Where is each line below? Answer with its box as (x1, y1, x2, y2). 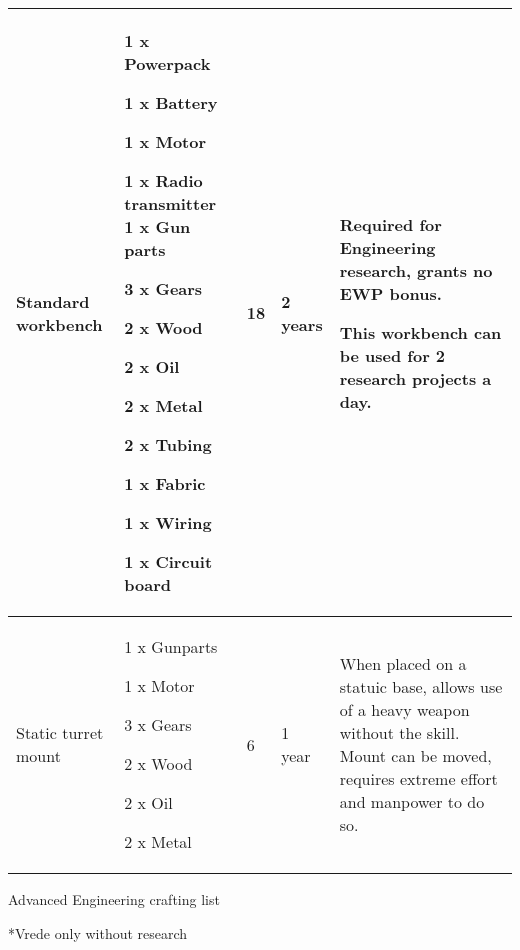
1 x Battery (124, 91, 218, 114)
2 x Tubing (124, 433, 212, 456)
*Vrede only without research (8, 922, 188, 943)
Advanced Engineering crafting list (8, 889, 220, 909)
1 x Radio (124, 169, 203, 192)
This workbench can (339, 320, 502, 344)
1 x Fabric (124, 472, 206, 495)
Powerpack (124, 52, 211, 75)
